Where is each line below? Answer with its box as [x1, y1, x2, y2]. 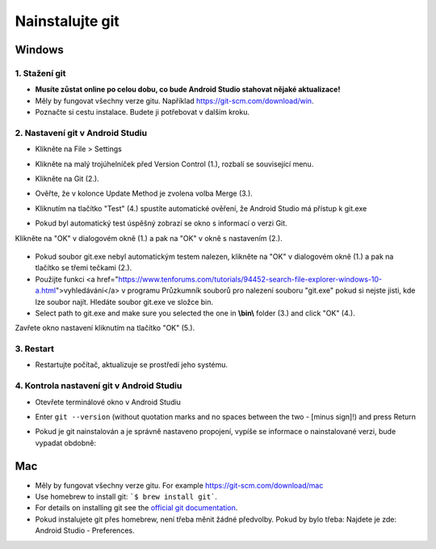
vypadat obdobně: [35, 437, 97, 448]
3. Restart [15, 344, 55, 355]
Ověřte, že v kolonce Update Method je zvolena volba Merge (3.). [35, 188, 254, 198]
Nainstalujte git [15, 12, 120, 30]
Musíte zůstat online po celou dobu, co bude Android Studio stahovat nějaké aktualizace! [35, 85, 341, 95]
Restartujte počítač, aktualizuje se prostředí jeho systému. [35, 360, 228, 370]
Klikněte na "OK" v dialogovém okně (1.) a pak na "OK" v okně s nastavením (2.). [15, 233, 283, 243]
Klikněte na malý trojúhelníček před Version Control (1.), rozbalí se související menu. [35, 158, 314, 169]
